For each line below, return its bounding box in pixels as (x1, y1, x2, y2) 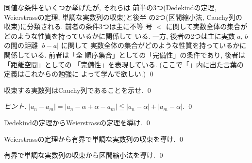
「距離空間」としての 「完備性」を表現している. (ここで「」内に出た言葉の (4, 59, 244, 69)
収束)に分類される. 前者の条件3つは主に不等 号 (4, 21, 152, 31)
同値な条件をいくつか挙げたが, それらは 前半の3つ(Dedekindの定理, (4, 2, 217, 12)
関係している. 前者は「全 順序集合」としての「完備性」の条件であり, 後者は (4, 49, 245, 59)
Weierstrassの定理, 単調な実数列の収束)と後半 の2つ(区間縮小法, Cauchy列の (4, 12, 242, 22)
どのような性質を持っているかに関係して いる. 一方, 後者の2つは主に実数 (4, 30, 235, 41)
